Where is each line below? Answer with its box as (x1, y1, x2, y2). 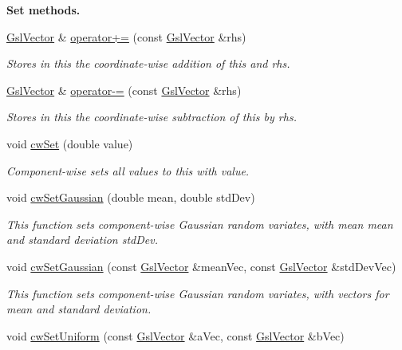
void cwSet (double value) (6, 135, 133, 151)
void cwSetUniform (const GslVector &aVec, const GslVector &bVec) (6, 327, 345, 344)
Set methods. (6, 2, 81, 18)
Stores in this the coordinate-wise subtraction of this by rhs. (6, 108, 297, 125)
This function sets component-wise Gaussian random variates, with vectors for (6, 285, 389, 301)
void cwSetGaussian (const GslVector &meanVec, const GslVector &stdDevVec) (6, 258, 396, 274)
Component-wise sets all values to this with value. (6, 162, 250, 179)
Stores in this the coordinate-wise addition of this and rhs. (6, 55, 290, 72)
